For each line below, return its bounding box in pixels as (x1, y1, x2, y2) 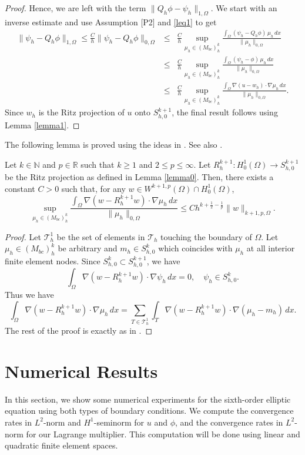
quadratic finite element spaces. (5, 439, 118, 451)
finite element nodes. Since (5, 254, 100, 267)
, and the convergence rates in (175, 416, 283, 428)
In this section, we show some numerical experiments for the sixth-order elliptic (5, 393, 291, 405)
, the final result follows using (172, 106, 278, 118)
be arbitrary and (58, 242, 118, 254)
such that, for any (61, 182, 126, 194)
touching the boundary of (160, 230, 252, 243)
